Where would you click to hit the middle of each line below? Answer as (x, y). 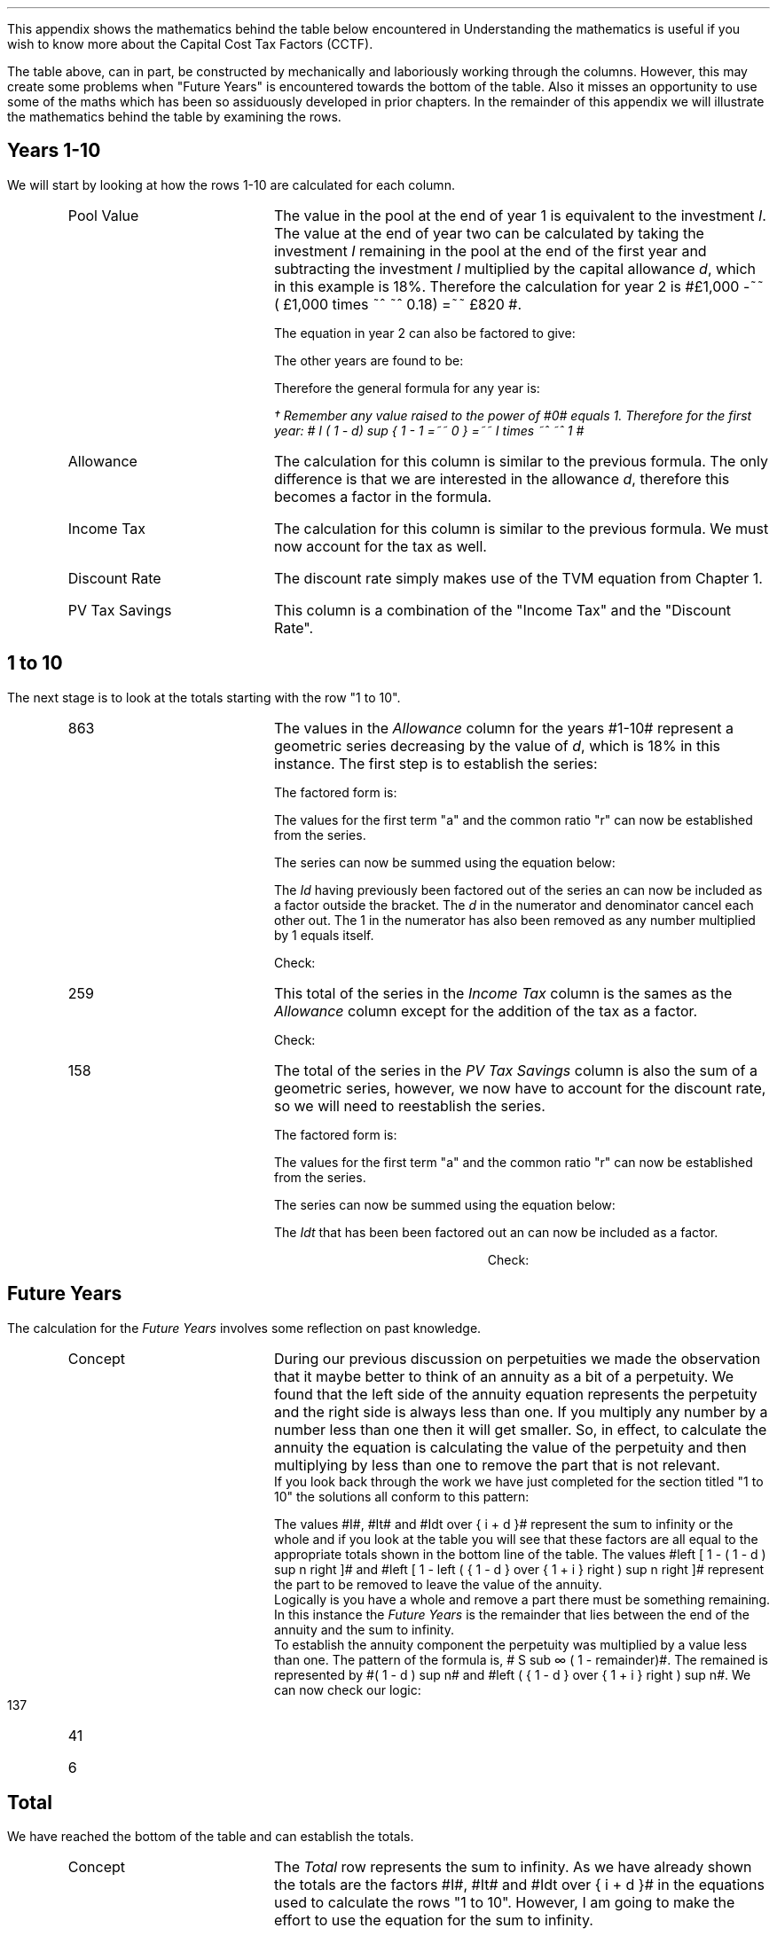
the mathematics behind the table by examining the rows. (174, 117)
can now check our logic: (348, 1689)
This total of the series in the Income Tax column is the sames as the (503, 993)
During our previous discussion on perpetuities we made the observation (517, 1358)
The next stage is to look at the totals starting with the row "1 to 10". (204, 697)
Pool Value (103, 215)
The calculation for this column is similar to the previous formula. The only (521, 461)
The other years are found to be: (369, 360)
